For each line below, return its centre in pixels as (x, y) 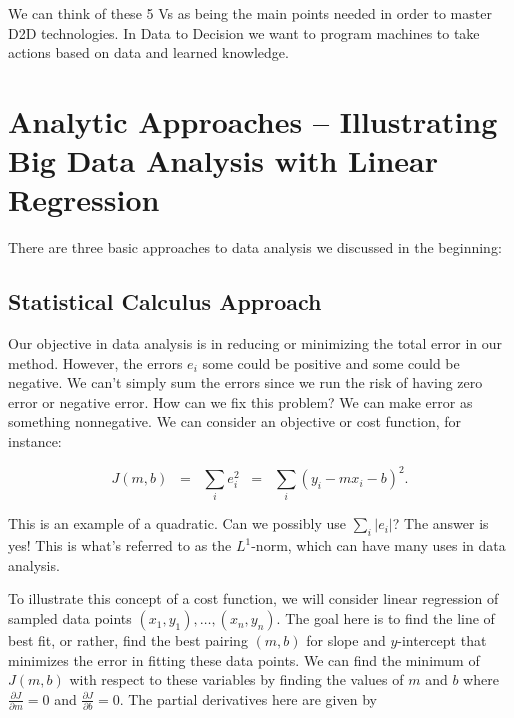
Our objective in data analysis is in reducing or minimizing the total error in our (255, 343)
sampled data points (70, 618)
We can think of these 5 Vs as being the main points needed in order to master (250, 13)
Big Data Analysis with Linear (223, 160)
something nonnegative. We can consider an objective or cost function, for (235, 421)
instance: (35, 441)
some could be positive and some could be (331, 362)
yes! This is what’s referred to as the (120, 545)
